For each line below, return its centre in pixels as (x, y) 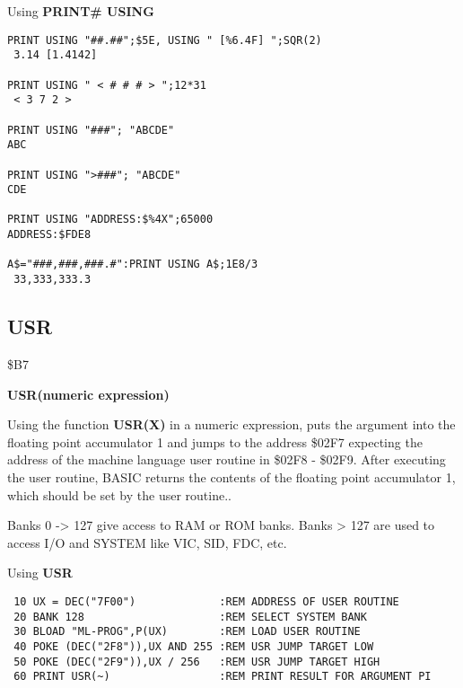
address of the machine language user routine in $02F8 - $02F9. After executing (227, 459)
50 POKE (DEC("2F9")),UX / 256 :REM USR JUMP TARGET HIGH (197, 662)
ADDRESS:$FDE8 (49, 235)
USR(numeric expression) (88, 394)
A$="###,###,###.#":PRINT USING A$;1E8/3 (133, 265)
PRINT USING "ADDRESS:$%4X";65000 (110, 220)
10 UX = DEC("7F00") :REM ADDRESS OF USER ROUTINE (206, 601)
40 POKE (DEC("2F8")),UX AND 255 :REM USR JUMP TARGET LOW (194, 646)
